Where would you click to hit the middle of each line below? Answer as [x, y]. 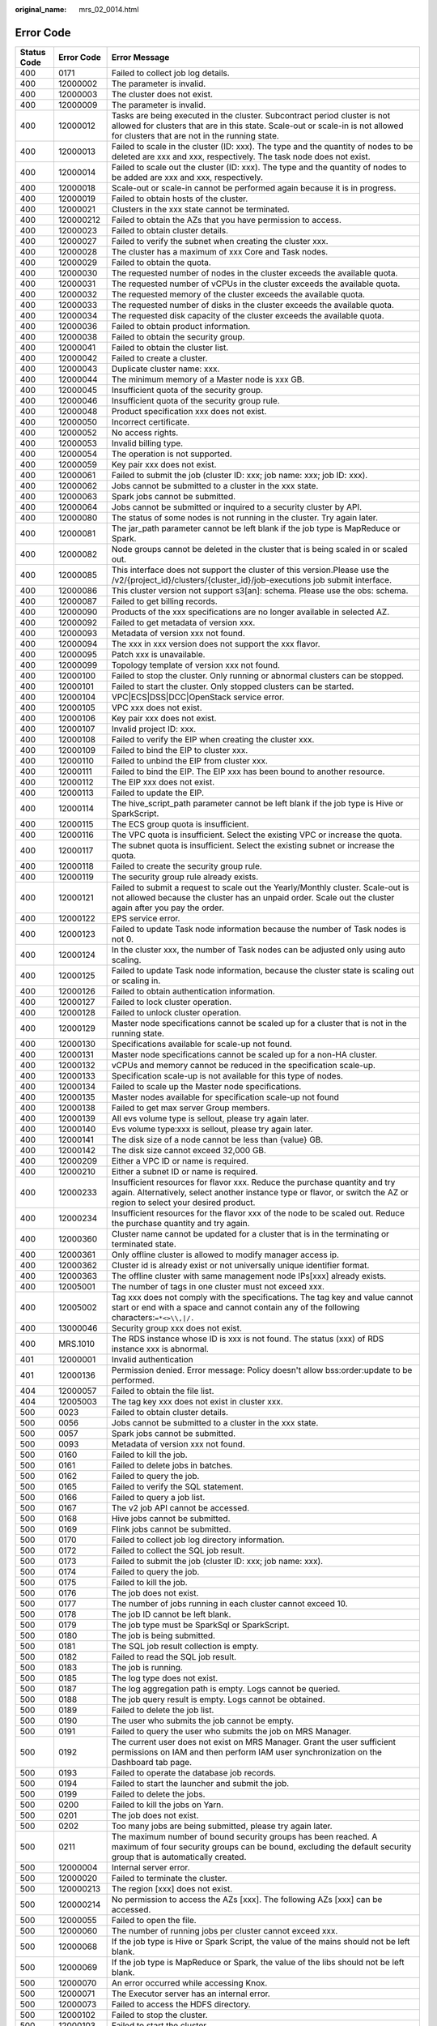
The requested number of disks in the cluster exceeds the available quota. [252, 305]
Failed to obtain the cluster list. [170, 347]
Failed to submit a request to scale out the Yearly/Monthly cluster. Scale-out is [260, 887]
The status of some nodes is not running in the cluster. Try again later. [244, 517]
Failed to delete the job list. [163, 1710]
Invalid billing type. [147, 443]
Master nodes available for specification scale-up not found [225, 1096]
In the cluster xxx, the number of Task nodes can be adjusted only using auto [259, 950]
